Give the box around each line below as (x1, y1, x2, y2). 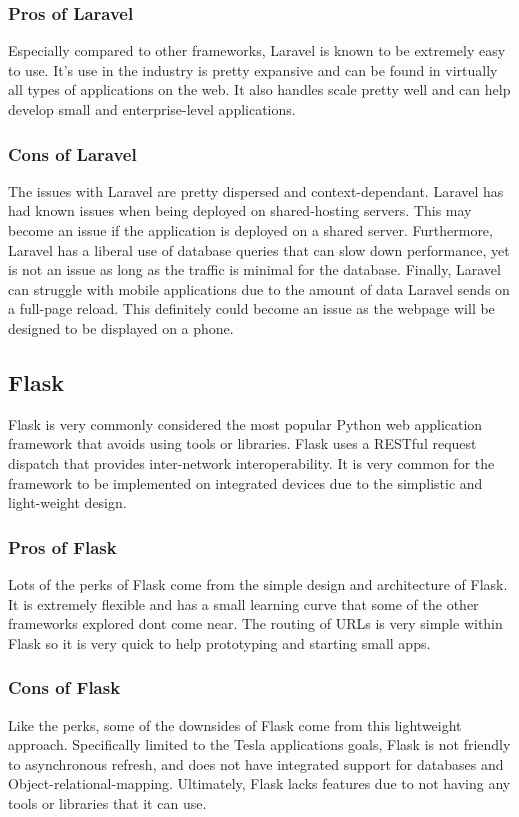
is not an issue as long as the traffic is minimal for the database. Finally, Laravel (8, 259, 501, 280)
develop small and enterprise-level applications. (8, 99, 296, 119)
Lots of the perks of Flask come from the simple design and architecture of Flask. (8, 573, 508, 594)
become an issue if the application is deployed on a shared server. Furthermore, (8, 220, 493, 240)
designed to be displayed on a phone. (8, 317, 234, 338)
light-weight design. (8, 492, 127, 513)
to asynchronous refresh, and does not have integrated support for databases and (8, 753, 504, 774)
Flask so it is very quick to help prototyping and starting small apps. (8, 632, 431, 653)
